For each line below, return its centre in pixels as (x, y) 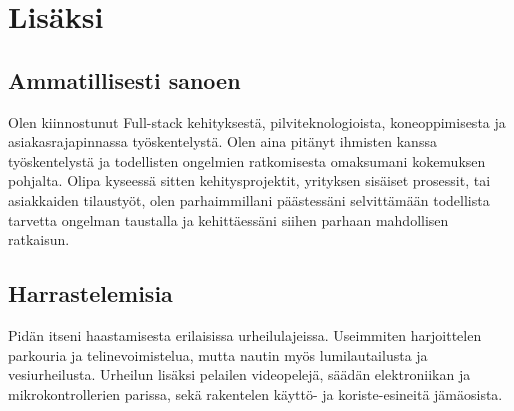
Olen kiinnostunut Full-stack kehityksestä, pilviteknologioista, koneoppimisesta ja (257, 121)
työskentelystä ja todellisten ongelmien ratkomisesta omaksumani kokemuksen (247, 160)
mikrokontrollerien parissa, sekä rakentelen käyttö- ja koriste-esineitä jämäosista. (255, 393)
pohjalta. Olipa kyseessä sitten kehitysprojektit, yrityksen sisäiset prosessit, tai (249, 180)
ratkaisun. (39, 239)
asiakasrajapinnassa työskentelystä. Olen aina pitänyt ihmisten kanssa (222, 141)
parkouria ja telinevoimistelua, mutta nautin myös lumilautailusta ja (218, 354)
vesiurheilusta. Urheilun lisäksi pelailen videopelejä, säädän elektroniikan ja (239, 374)
